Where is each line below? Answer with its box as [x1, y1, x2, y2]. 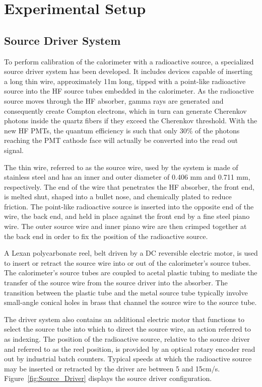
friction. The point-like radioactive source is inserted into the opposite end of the [4, 201, 254, 211]
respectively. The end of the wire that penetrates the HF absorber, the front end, [4, 181, 254, 192]
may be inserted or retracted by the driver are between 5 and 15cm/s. [4, 363, 220, 373]
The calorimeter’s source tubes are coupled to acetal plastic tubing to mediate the [4, 267, 257, 278]
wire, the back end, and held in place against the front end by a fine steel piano [4, 211, 250, 221]
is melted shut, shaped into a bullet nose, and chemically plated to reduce [4, 191, 232, 202]
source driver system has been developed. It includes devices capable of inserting [4, 66, 252, 76]
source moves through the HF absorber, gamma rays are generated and [4, 95, 224, 106]
